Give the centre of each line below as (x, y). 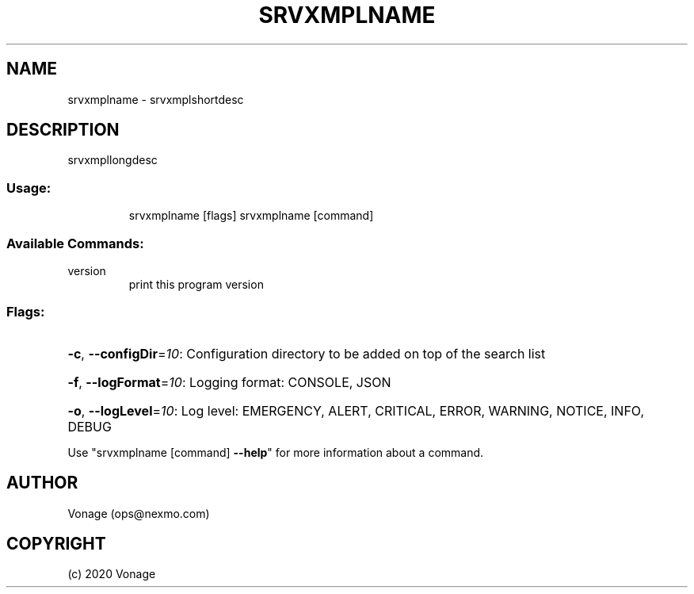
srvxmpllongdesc (112, 160)
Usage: (29, 188)
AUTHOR (42, 483)
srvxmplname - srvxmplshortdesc (156, 99)
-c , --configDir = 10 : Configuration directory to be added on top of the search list (307, 353)
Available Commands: (75, 243)
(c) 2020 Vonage (112, 574)
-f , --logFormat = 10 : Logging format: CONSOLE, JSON (229, 382)
